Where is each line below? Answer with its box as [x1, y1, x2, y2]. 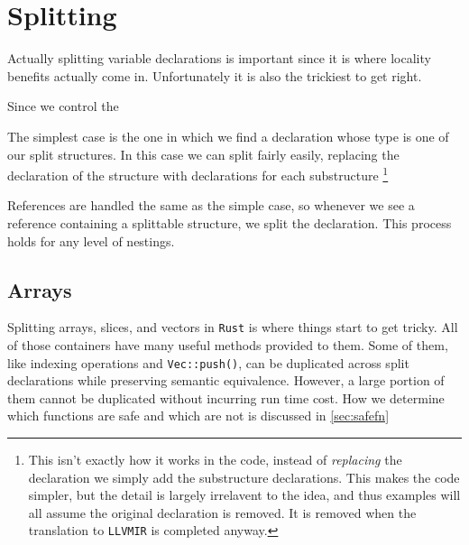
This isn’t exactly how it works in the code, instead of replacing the [28, 450, 402, 469]
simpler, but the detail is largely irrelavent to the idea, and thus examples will [28, 485, 461, 504]
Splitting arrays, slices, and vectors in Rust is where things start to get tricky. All [7, 318, 458, 337]
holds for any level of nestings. [7, 231, 175, 250]
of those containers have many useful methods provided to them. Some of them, [7, 335, 448, 354]
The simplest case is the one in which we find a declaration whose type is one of [7, 126, 449, 145]
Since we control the [7, 97, 119, 115]
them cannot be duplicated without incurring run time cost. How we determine [7, 388, 445, 407]
